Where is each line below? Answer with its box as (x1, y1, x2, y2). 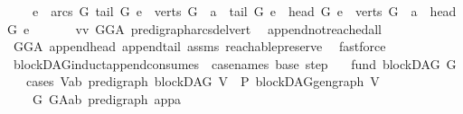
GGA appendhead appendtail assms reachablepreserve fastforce (13, 37, 386, 56)
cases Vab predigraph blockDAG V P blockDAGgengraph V (25, 72, 380, 91)
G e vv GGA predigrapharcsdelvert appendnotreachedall (7, 19, 383, 38)
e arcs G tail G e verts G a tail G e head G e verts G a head (32, 2, 457, 20)
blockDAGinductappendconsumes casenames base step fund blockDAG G (13, 54, 457, 73)
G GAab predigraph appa (32, 89, 182, 108)
